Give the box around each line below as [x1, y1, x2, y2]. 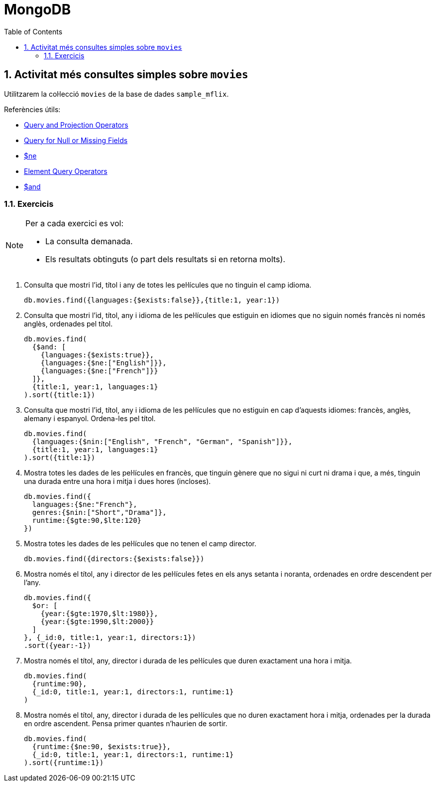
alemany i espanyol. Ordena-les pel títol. [24, 414, 156, 423]
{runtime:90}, [32, 680, 87, 688]
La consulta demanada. [45, 236, 133, 247]
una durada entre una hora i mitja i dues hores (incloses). [24, 477, 211, 486]
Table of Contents [4, 27, 63, 36]
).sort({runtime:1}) [24, 759, 104, 767]
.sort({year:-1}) [24, 641, 91, 650]
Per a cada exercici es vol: [25, 218, 124, 229]
